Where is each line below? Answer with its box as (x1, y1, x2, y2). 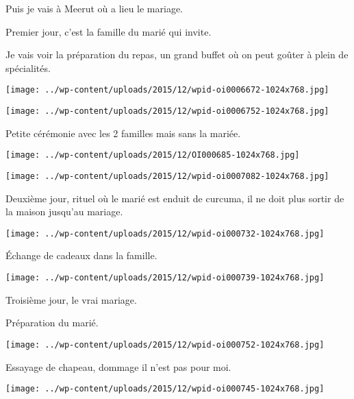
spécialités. (5, 60, 51, 75)
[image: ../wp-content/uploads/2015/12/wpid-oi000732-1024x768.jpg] (5, 228, 325, 239)
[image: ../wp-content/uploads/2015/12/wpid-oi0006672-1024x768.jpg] (5, 85, 329, 95)
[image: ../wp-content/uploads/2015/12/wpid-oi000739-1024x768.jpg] (5, 273, 325, 283)
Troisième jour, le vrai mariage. (5, 292, 137, 306)
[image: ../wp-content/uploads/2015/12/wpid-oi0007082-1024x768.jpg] (5, 171, 329, 181)
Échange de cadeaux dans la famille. (5, 248, 157, 263)
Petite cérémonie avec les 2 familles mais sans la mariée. (5, 125, 241, 140)
